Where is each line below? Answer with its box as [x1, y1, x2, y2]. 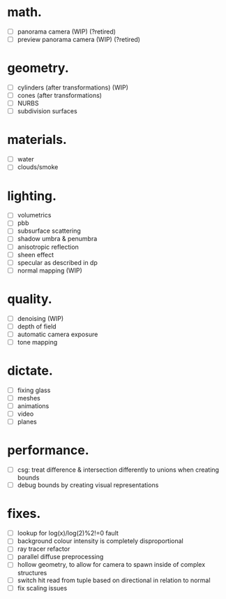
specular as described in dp [17, 258, 98, 266]
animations [17, 402, 50, 410]
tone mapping [17, 338, 58, 346]
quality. [7, 291, 52, 307]
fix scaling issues [17, 584, 68, 592]
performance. [7, 442, 89, 459]
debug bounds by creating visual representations [17, 481, 159, 489]
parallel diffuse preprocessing [17, 553, 104, 561]
